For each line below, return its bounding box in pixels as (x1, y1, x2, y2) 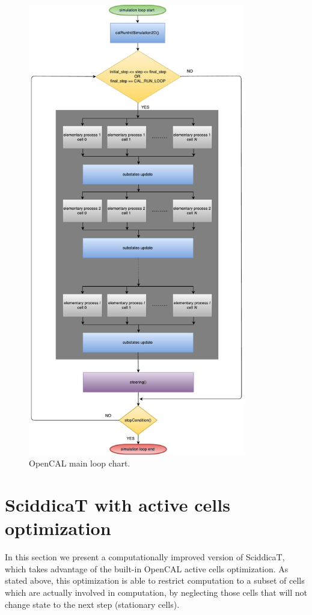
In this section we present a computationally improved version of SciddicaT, (5, 551, 285, 563)
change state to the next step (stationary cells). (5, 598, 180, 610)
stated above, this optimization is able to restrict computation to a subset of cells (5, 574, 305, 587)
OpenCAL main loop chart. (29, 457, 130, 470)
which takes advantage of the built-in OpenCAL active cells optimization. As (5, 562, 289, 575)
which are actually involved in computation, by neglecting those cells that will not (5, 586, 308, 599)
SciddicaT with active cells (5, 492, 230, 517)
